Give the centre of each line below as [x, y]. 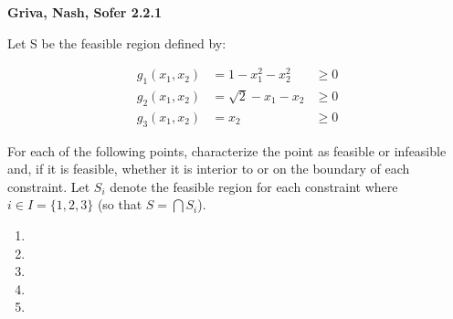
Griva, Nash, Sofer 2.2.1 [84, 12]
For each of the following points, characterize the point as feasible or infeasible [227, 150]
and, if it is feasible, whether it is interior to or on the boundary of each [209, 169]
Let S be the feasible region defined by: [117, 43]
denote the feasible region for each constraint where [254, 186]
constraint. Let [49, 186]
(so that [120, 204]
